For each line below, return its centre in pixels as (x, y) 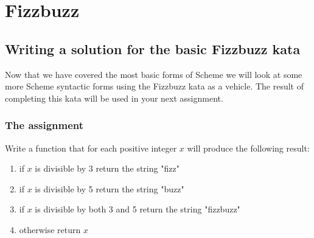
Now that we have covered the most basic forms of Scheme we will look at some (154, 74)
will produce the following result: (248, 148)
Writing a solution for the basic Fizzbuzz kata (153, 48)
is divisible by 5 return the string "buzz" (110, 188)
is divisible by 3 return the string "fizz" (107, 168)
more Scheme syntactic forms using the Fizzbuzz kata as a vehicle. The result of (155, 86)
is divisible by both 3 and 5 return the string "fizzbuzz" (138, 209)
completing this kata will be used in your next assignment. (114, 98)
